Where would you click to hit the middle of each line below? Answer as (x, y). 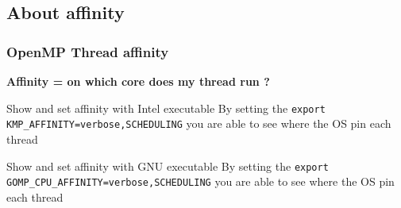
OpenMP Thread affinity (88, 51)
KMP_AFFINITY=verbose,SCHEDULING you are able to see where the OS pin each (199, 123)
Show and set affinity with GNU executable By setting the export (168, 166)
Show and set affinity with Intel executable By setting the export (166, 108)
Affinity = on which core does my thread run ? (138, 81)
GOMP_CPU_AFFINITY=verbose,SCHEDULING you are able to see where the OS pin (200, 181)
